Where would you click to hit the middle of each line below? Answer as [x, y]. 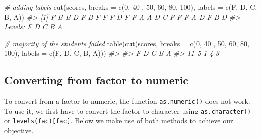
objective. [19, 131]
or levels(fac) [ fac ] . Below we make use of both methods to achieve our [119, 121]
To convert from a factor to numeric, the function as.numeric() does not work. [127, 101]
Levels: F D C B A [34, 26]
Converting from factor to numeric [96, 80]
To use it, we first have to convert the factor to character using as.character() [128, 111]
